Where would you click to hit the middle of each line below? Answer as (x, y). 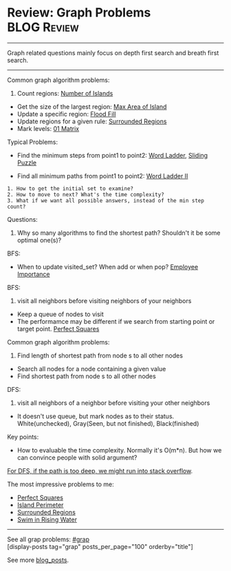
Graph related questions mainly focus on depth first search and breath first (113, 52)
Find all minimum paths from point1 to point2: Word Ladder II (102, 176)
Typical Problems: (33, 142)
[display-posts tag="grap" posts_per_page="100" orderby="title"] (100, 546)
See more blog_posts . (38, 560)
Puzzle (27, 163)
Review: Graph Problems (79, 13)
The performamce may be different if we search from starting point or (116, 321)
